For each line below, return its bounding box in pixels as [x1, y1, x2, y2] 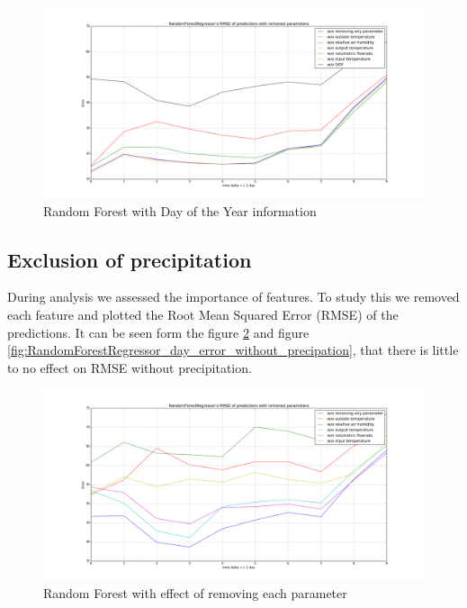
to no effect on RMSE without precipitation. [7, 358, 252, 377]
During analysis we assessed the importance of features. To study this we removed [7, 287, 460, 306]
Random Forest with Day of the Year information [43, 201, 317, 220]
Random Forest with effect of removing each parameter [43, 583, 347, 602]
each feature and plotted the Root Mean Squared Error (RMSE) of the [7, 304, 399, 323]
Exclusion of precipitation [7, 245, 252, 273]
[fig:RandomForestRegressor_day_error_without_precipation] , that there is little [7, 340, 459, 359]
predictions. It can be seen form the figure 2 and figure [7, 322, 310, 341]
